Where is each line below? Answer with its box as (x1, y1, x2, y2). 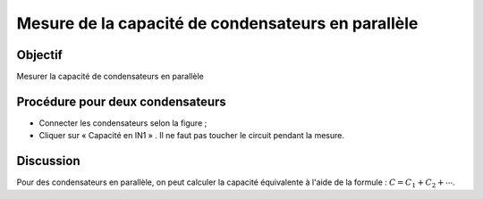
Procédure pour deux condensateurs (16, 94, 227, 109)
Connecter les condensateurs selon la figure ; (38, 117, 208, 129)
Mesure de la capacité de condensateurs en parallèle (16, 13, 419, 33)
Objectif (16, 47, 63, 62)
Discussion (16, 153, 80, 169)
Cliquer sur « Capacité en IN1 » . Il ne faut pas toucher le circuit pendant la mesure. (38, 130, 344, 141)
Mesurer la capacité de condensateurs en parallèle (16, 71, 205, 82)
